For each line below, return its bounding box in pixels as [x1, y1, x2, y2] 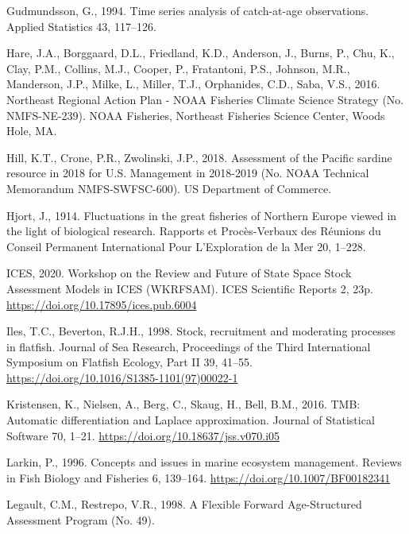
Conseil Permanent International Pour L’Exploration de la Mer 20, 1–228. [6, 238, 366, 254]
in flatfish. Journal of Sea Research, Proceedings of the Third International [6, 338, 371, 354]
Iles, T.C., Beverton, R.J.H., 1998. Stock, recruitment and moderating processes [6, 323, 395, 339]
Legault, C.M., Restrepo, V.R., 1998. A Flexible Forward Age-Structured [6, 496, 362, 513]
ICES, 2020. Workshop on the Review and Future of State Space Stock [6, 265, 352, 281]
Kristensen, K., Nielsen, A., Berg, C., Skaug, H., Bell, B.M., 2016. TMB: [6, 396, 361, 412]
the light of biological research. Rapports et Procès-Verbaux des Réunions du [6, 222, 381, 239]
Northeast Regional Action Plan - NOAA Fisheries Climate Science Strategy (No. [6, 91, 404, 107]
